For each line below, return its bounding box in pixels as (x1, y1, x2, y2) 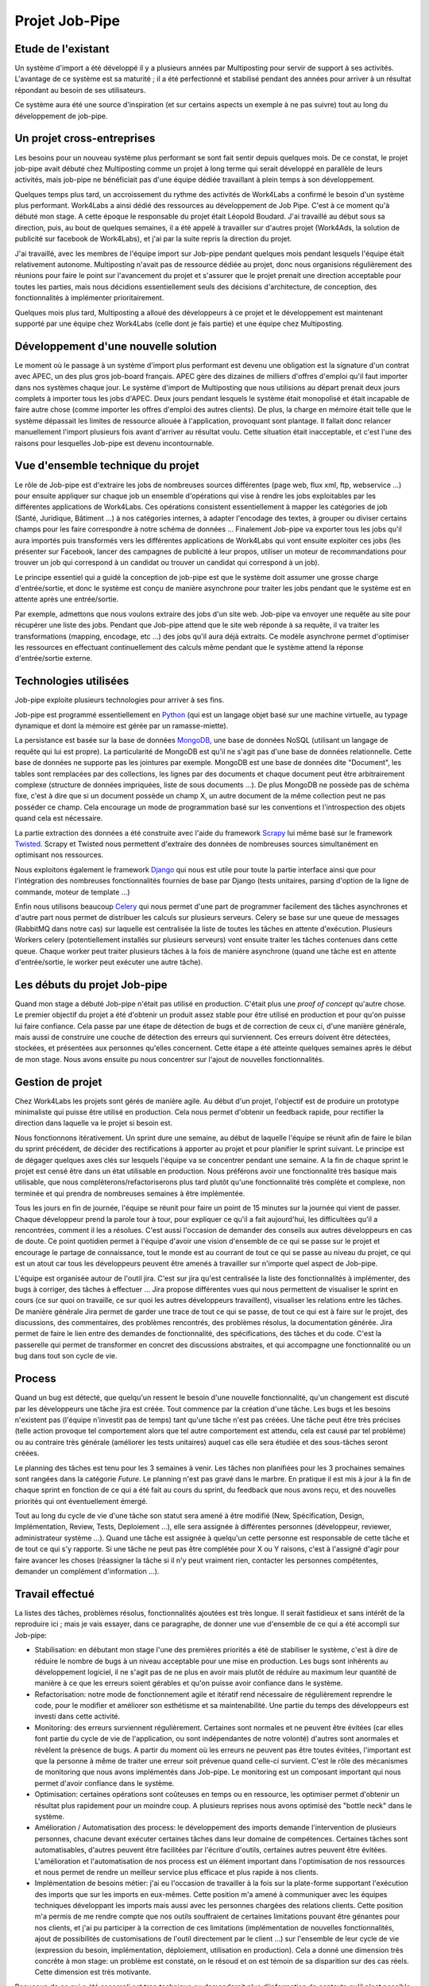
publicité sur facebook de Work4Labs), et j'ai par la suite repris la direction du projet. (14, 234, 292, 244)
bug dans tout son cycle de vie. (14, 1351, 118, 1361)
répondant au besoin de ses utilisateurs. (14, 85, 146, 95)
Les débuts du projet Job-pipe (14, 978, 168, 991)
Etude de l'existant (14, 42, 110, 56)
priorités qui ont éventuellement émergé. (14, 1496, 149, 1505)
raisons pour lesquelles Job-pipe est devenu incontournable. (14, 438, 214, 448)
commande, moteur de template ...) (14, 887, 130, 897)
